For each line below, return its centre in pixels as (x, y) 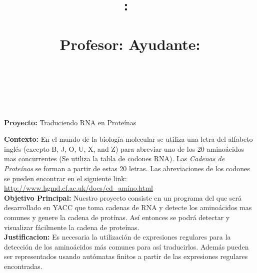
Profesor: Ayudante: (130, 44)
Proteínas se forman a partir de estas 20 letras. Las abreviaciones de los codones (127, 168)
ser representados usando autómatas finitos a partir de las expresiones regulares (126, 256)
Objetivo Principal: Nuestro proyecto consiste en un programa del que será (123, 197)
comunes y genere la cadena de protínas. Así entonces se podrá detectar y (117, 217)
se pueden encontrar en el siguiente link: (65, 178)
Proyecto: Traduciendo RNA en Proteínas (70, 122)
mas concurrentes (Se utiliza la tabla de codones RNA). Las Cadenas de (114, 158)
